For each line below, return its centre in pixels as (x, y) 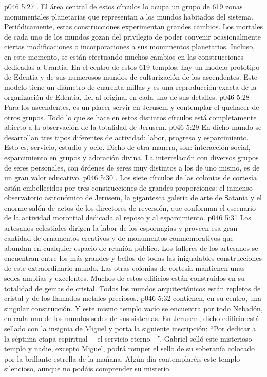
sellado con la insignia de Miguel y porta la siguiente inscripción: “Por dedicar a (130, 328)
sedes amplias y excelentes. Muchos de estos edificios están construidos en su (125, 278)
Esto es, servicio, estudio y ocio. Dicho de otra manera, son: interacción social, (127, 147)
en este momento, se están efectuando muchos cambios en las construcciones (124, 56)
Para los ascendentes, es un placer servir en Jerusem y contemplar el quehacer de (132, 107)
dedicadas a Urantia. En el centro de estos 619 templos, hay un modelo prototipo (132, 67)
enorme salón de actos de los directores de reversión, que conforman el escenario (130, 207)
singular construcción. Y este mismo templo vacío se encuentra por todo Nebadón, (133, 308)
